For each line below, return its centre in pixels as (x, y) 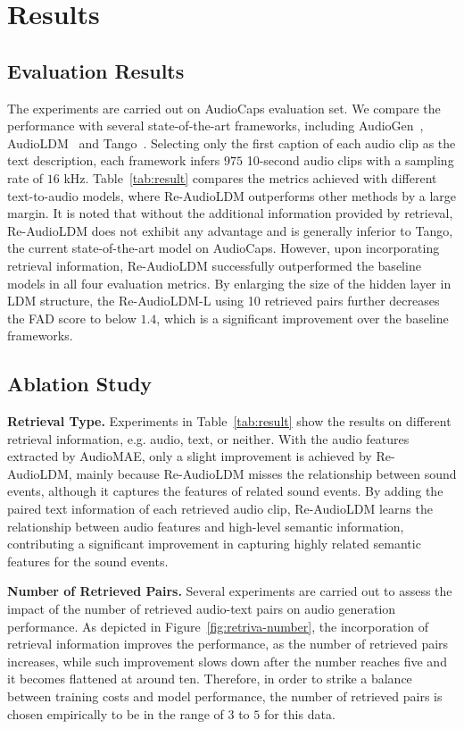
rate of (25, 177)
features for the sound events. (88, 561)
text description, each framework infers (114, 160)
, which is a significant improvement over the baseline (302, 318)
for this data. (299, 713)
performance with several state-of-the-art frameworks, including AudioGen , (215, 126)
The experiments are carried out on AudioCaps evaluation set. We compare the (224, 108)
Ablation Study (80, 384)
